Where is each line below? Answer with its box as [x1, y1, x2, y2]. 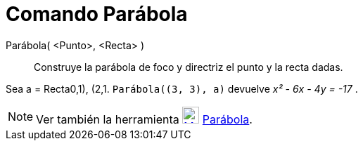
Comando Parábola [6, 2, 188, 26]
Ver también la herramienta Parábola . [36, 112, 253, 126]
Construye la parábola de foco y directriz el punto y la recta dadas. [34, 60, 343, 73]
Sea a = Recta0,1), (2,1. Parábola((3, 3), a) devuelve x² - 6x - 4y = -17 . [6, 82, 358, 95]
